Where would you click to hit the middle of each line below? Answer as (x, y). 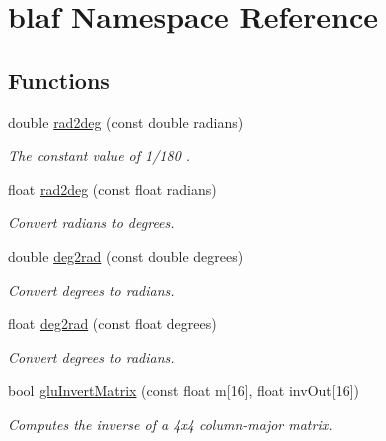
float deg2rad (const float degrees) (112, 323)
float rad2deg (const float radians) (112, 188)
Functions (59, 79)
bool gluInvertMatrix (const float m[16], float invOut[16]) (183, 390)
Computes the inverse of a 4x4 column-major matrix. (170, 423)
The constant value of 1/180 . (99, 155)
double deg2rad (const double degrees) (126, 255)
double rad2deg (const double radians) (126, 121)
